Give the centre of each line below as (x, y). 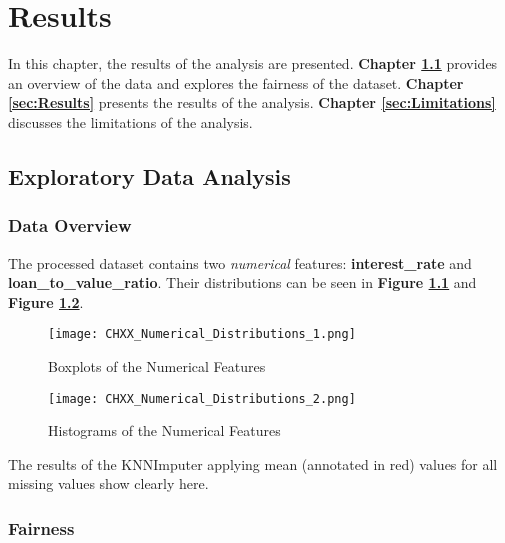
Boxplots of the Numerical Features (157, 365)
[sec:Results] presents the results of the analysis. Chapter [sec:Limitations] (252, 102)
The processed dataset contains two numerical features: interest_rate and (240, 262)
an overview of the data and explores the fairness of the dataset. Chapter (236, 82)
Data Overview (70, 225)
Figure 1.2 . (46, 301)
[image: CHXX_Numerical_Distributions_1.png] (202, 334)
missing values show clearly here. (108, 483)
